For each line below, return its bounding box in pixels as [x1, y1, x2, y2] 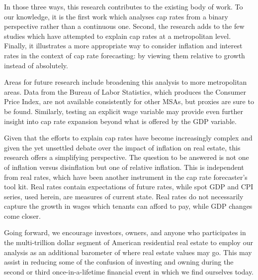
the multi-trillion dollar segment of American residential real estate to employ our [4, 237, 253, 248]
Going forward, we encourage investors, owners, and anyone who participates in [4, 227, 246, 238]
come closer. [4, 210, 41, 221]
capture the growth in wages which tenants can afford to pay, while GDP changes [4, 201, 253, 211]
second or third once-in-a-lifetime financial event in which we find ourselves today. [4, 266, 254, 277]
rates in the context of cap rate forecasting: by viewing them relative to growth [4, 50, 245, 60]
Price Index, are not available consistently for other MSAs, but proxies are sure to [4, 96, 254, 107]
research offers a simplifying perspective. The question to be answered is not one [4, 152, 249, 162]
